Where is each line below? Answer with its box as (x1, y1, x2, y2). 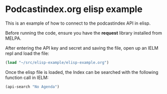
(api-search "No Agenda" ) (5, 84, 59, 89)
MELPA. (5, 35, 22, 41)
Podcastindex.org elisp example (5, 4, 143, 15)
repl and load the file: (5, 50, 49, 56)
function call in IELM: (5, 74, 49, 80)
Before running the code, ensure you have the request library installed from (5, 30, 162, 36)
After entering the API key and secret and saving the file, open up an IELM (5, 45, 158, 51)
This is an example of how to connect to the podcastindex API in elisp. (5, 20, 151, 26)
